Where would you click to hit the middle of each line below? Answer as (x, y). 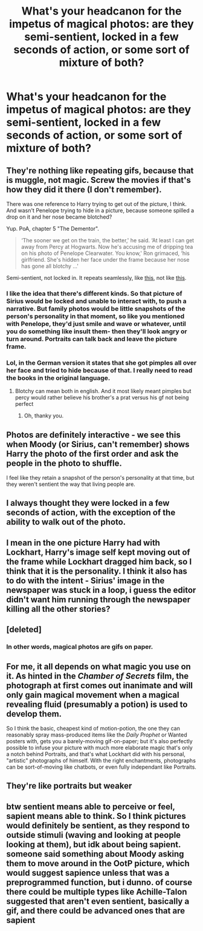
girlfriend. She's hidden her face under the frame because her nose (105, 260)
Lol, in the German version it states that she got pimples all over (101, 363)
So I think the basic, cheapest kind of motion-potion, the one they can (93, 728)
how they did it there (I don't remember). (84, 189)
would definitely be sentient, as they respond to (98, 825)
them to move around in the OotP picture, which (98, 863)
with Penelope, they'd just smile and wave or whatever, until (96, 323)
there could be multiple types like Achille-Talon (97, 892)
